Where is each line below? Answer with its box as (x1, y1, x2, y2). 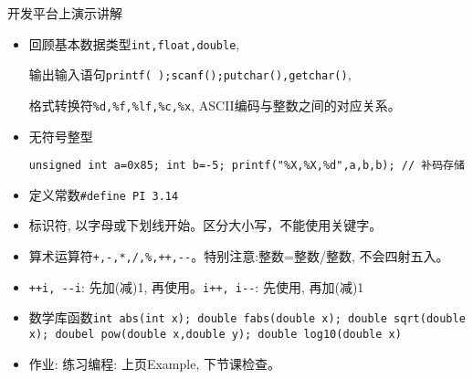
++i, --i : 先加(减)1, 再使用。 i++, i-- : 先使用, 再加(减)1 (28, 277, 364, 296)
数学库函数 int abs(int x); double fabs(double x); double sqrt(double (28, 308, 466, 327)
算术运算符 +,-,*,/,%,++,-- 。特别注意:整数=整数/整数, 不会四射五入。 (28, 247, 449, 266)
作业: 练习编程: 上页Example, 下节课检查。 (28, 353, 280, 373)
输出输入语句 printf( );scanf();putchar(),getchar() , (28, 65, 352, 84)
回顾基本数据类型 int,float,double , (28, 34, 240, 53)
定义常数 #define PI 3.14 (28, 184, 179, 204)
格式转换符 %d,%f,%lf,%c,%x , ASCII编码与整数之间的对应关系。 (28, 95, 401, 114)
